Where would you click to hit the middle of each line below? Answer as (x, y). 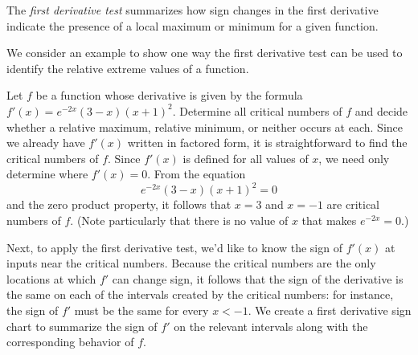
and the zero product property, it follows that (119, 204)
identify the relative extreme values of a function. (128, 68)
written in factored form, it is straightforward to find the (267, 143)
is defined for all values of (246, 158)
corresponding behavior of (70, 342)
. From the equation (197, 174)
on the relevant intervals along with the (271, 326)
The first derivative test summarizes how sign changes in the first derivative (193, 10)
